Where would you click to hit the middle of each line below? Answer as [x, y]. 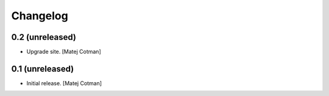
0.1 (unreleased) [43, 69]
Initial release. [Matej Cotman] [64, 83]
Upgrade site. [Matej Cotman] [64, 52]
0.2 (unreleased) [44, 37]
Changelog [40, 16]
